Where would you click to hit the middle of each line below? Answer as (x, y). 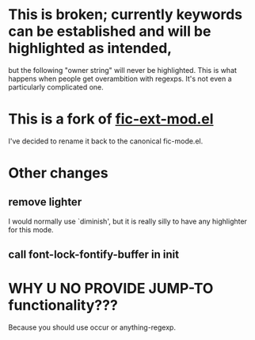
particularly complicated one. (56, 87)
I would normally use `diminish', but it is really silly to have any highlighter (128, 221)
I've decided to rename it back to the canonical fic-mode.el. (106, 141)
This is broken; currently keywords (126, 15)
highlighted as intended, (90, 48)
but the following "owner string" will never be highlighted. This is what (123, 70)
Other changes (58, 173)
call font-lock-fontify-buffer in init (94, 255)
